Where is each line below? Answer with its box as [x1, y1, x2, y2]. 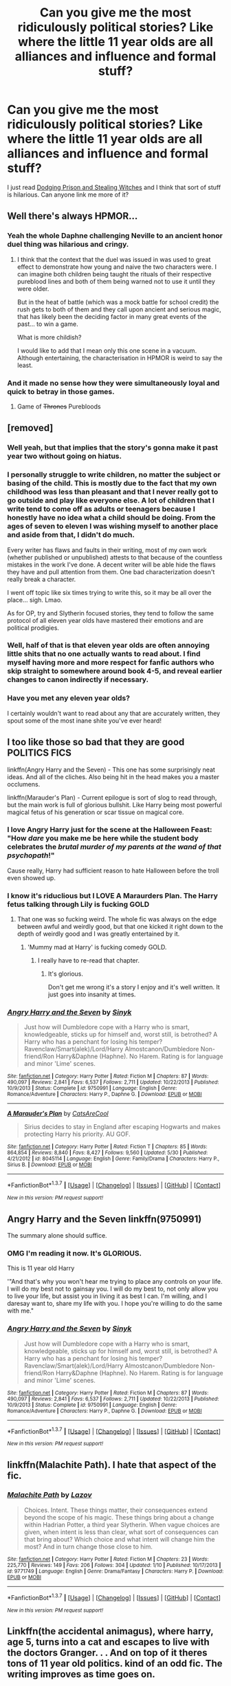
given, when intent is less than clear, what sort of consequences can [23, 1528, 219, 1536]
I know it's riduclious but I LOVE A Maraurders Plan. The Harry [7, 890, 219, 900]
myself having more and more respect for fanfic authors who [7, 658, 214, 668]
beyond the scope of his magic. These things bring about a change [23, 1513, 214, 1521]
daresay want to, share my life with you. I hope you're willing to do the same [7, 1300, 223, 1308]
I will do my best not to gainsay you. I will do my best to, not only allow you [7, 1284, 219, 1293]
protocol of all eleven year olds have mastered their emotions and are [7, 616, 204, 624]
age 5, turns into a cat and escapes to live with [7, 1636, 210, 1647]
